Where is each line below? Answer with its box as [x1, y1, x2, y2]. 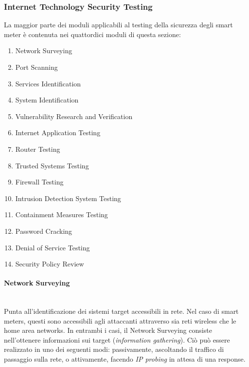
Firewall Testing [15, 177, 64, 187]
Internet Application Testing [15, 127, 101, 138]
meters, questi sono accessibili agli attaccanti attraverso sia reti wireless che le [4, 315, 236, 326]
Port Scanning [15, 62, 58, 72]
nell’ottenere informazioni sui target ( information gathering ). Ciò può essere [4, 334, 230, 345]
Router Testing [15, 143, 60, 154]
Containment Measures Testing [15, 209, 108, 220]
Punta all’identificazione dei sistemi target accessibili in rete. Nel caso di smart [4, 306, 239, 316]
